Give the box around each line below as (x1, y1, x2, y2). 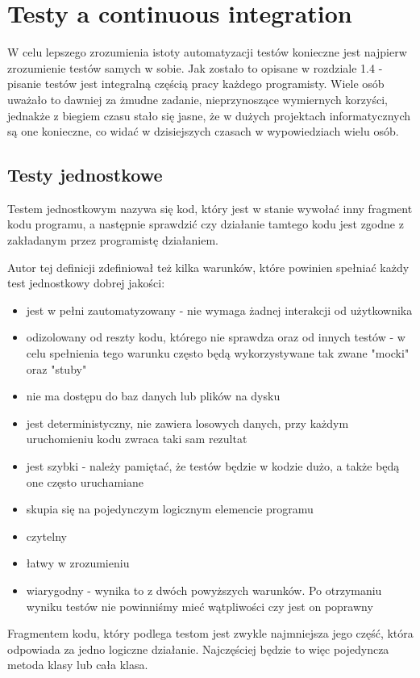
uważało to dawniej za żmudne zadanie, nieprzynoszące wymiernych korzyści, (7, 90, 388, 107)
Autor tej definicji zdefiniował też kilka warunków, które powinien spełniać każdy (7, 258, 410, 275)
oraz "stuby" (26, 360, 87, 377)
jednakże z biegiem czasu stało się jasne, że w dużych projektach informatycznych (7, 107, 411, 123)
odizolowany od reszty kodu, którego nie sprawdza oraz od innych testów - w (26, 329, 405, 345)
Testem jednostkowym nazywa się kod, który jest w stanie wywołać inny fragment (7, 199, 413, 216)
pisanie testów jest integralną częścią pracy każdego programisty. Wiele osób (7, 75, 385, 92)
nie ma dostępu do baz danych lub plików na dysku (26, 387, 281, 404)
